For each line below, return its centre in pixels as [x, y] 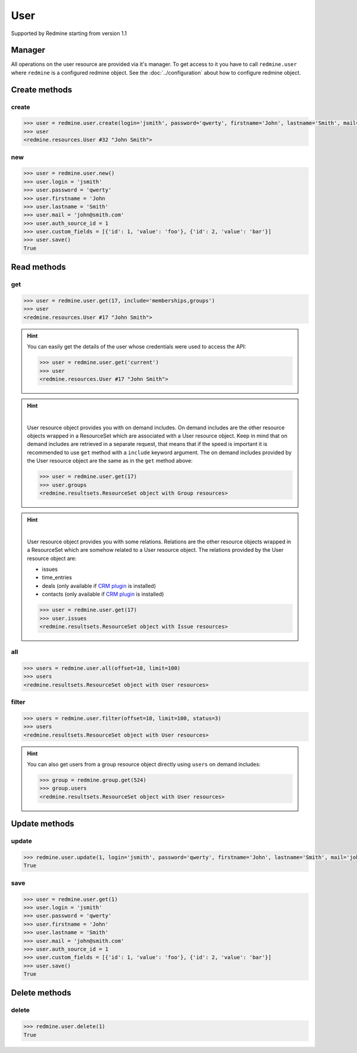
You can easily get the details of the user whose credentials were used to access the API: [137, 347]
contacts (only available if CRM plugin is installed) [103, 594]
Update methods [43, 824]
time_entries [57, 577]
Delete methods [41, 993]
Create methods [42, 89]
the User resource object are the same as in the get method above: [110, 461]
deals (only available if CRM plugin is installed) [99, 586]
